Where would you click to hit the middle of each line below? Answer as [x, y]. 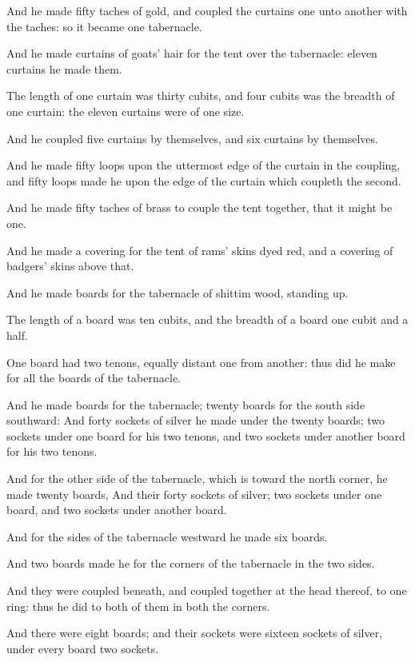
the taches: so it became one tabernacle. [104, 26]
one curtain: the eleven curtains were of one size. [126, 111]
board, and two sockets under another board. [117, 510]
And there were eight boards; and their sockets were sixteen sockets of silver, [195, 633]
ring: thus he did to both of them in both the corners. [138, 606]
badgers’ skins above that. [70, 266]
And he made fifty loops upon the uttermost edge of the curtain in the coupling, [204, 165]
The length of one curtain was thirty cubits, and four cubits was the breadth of [201, 96]
